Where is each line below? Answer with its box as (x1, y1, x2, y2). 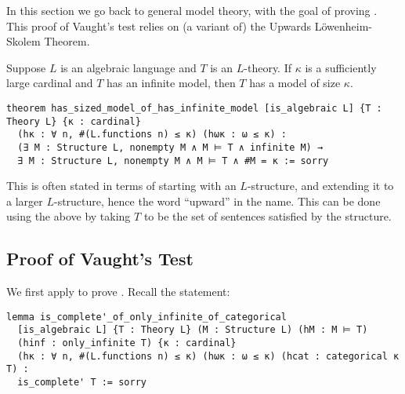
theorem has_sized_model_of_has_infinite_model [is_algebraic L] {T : (6, 102, 382, 114)
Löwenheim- (314, 17, 372, 34)
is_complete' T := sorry (17, 377, 146, 389)
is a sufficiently (305, 59, 377, 75)
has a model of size (249, 75, 341, 91)
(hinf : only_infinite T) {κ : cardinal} (17, 337, 237, 349)
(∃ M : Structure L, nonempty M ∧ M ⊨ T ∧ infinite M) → (17, 141, 324, 153)
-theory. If (244, 59, 292, 75)
